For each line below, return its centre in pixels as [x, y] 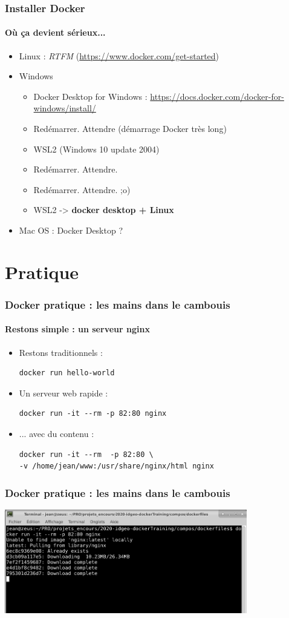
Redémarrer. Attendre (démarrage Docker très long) [130, 129]
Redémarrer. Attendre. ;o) [82, 189]
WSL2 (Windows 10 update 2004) [96, 149]
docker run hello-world [67, 373]
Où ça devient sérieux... [55, 32]
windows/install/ [65, 108]
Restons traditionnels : [61, 352]
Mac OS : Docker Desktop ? [71, 230]
